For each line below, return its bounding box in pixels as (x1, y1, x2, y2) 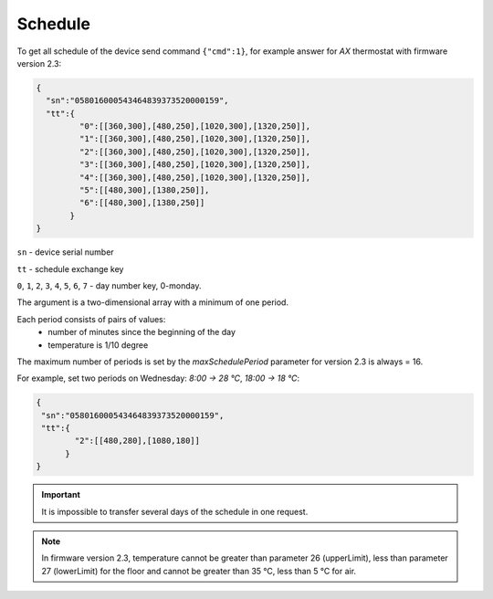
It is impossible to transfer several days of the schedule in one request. (41, 506, 309, 517)
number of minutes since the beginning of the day (47, 327, 236, 338)
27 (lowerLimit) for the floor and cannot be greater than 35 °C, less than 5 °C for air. (41, 565, 356, 576)
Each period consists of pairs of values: (16, 313, 166, 324)
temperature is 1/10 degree (47, 339, 149, 351)
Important (41, 489, 81, 500)
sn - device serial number (16, 247, 114, 257)
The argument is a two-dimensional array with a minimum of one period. (16, 297, 289, 308)
